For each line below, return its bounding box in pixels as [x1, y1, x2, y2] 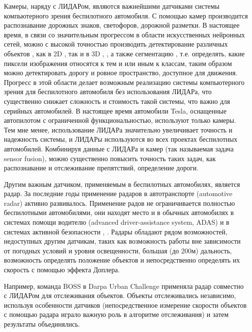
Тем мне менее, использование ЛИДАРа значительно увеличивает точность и [4, 124, 233, 134]
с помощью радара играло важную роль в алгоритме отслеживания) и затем [4, 309, 229, 319]
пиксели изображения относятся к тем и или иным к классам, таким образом [4, 58, 232, 68]
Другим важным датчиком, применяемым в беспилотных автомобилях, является [4, 179, 240, 189]
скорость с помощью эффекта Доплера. [4, 265, 120, 275]
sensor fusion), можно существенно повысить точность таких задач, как [4, 153, 216, 163]
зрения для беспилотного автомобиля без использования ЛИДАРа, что [4, 86, 212, 97]
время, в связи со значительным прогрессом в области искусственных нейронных [4, 29, 245, 39]
